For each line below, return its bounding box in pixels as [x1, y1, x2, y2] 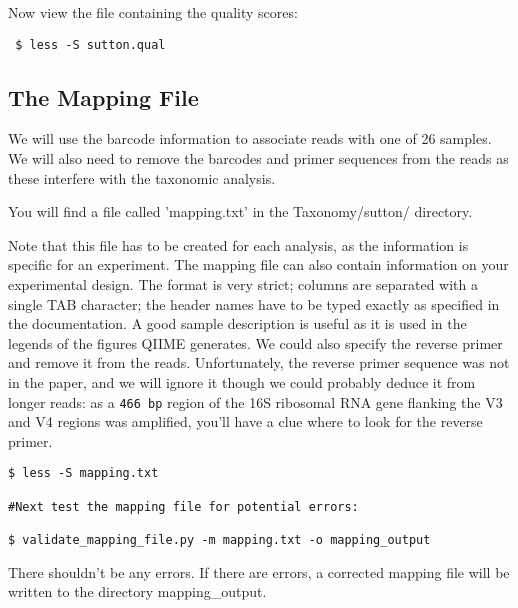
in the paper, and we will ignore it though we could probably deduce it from [8, 371, 476, 392]
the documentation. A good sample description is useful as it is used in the [8, 313, 467, 334]
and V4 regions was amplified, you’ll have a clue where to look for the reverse [8, 411, 483, 432]
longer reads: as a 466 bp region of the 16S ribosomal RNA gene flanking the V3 [8, 391, 503, 412]
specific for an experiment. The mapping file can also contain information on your [8, 254, 509, 275]
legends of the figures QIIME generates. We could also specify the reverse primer [8, 332, 503, 353]
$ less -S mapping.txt [8, 466, 159, 481]
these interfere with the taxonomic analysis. [8, 167, 276, 188]
